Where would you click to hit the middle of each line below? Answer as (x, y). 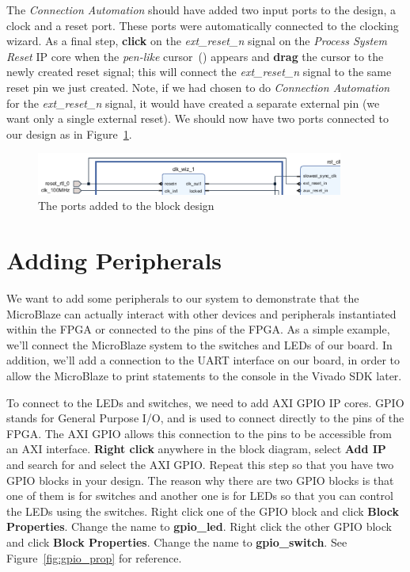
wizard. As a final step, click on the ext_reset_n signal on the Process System (197, 41)
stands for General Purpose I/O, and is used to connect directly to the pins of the (205, 418)
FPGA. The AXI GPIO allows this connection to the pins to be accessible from (199, 433)
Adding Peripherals (114, 260)
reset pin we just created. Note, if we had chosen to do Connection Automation (198, 87)
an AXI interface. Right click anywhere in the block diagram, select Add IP (196, 449)
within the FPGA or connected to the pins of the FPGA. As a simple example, (198, 329)
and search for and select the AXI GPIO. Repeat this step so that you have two (200, 464)
